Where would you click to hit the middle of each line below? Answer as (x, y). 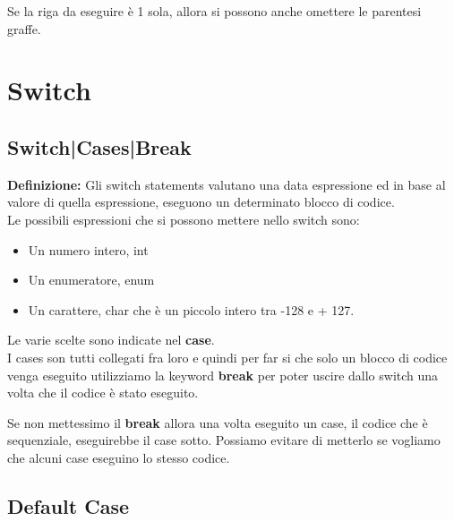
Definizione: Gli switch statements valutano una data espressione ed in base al (227, 184)
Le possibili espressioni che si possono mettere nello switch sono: (184, 219)
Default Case (69, 505)
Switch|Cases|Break (99, 146)
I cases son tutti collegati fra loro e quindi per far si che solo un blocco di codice (227, 357)
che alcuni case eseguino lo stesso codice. (119, 457)
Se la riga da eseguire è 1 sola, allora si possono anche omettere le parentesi (214, 11)
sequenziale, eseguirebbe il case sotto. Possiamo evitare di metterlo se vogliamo (224, 440)
